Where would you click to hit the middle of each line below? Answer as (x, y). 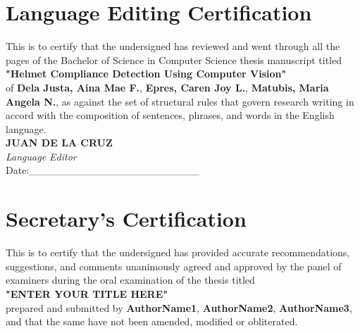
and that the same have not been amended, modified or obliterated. (152, 321)
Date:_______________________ (103, 170)
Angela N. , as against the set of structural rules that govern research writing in (180, 101)
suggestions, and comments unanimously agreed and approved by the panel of (174, 266)
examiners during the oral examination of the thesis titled (130, 280)
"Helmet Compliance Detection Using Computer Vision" (146, 74)
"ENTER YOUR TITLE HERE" (87, 293)
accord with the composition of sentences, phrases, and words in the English (170, 115)
